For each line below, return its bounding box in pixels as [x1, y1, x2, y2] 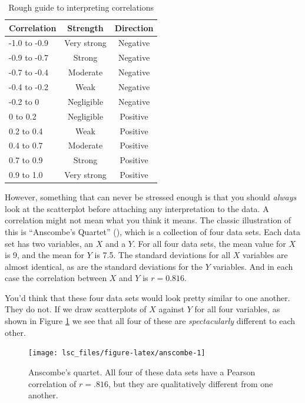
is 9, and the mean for [5, 249, 85, 261]
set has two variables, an [5, 237, 93, 249]
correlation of [28, 377, 77, 389]
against [158, 303, 185, 315]
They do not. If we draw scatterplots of [5, 303, 147, 315]
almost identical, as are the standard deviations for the [5, 260, 203, 272]
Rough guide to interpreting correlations [8, 1, 154, 13]
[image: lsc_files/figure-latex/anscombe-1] [28, 349, 205, 358]
